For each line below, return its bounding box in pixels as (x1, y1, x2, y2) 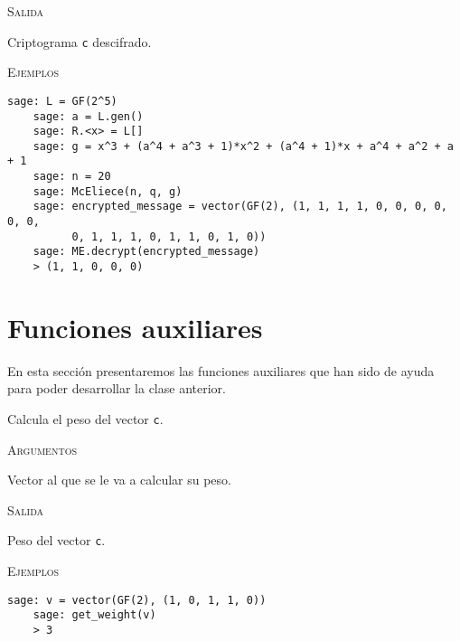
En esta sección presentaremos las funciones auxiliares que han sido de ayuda (7, 361, 435, 380)
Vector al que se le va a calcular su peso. (7, 470, 231, 489)
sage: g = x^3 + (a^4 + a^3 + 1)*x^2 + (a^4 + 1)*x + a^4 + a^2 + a (33, 139, 454, 153)
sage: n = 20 (33, 170, 111, 184)
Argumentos (7, 439, 77, 458)
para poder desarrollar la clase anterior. (7, 379, 226, 398)
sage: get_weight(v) (33, 608, 156, 622)
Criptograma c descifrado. (7, 32, 152, 51)
